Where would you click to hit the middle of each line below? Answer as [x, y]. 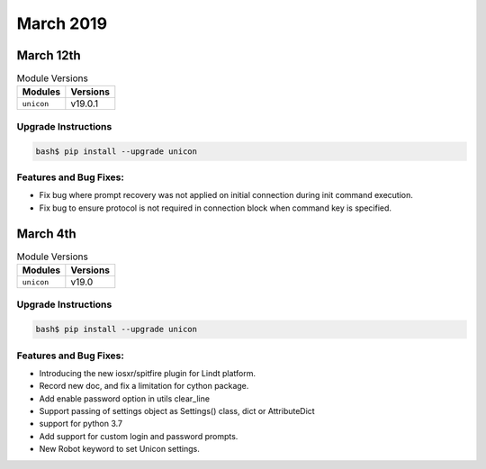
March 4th [46, 234]
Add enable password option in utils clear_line [125, 398]
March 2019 [62, 23]
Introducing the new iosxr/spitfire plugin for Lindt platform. [148, 373]
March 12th [49, 55]
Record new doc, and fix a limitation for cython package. [144, 386]
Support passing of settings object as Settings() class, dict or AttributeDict [177, 411]
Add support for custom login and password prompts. [139, 436]
